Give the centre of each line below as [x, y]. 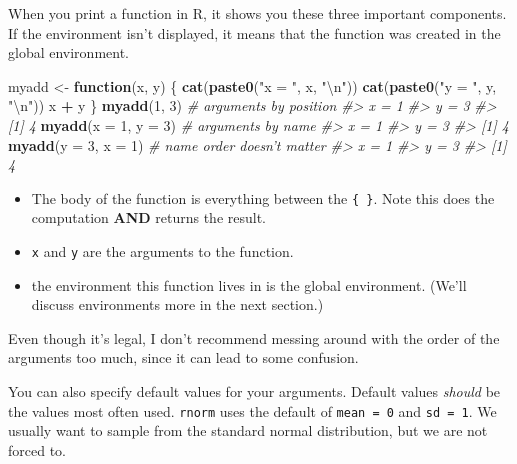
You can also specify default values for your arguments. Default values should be [254, 391]
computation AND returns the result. [148, 217]
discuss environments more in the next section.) [177, 304]
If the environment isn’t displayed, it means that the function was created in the [254, 32]
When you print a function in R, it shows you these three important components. [257, 13]
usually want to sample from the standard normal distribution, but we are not [248, 430]
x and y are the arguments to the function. [162, 251]
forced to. [37, 449]
